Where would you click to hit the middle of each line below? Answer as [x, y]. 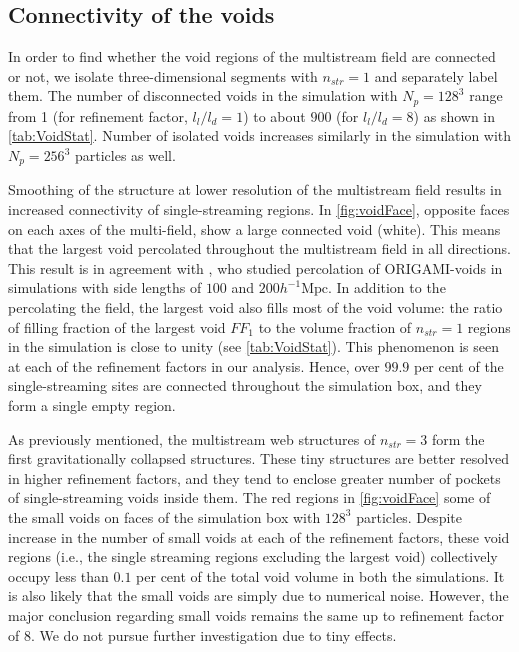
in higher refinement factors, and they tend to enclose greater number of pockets [254, 477]
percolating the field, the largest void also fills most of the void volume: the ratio [255, 307]
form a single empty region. [92, 405]
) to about [274, 115]
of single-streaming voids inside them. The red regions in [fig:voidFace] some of [249, 497]
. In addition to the [387, 287]
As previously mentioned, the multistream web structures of [192, 438]
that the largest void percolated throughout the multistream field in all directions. [259, 248]
